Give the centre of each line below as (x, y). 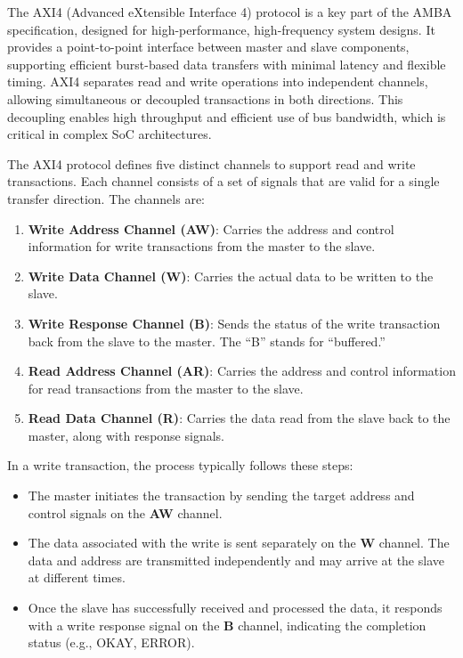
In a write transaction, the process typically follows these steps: (180, 465)
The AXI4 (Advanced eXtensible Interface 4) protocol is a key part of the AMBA (230, 12)
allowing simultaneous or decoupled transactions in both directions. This (205, 98)
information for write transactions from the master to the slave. (202, 246)
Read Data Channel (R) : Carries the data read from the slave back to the (239, 418)
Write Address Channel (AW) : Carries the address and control (211, 228)
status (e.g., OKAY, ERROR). (111, 642)
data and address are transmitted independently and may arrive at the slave (236, 560)
